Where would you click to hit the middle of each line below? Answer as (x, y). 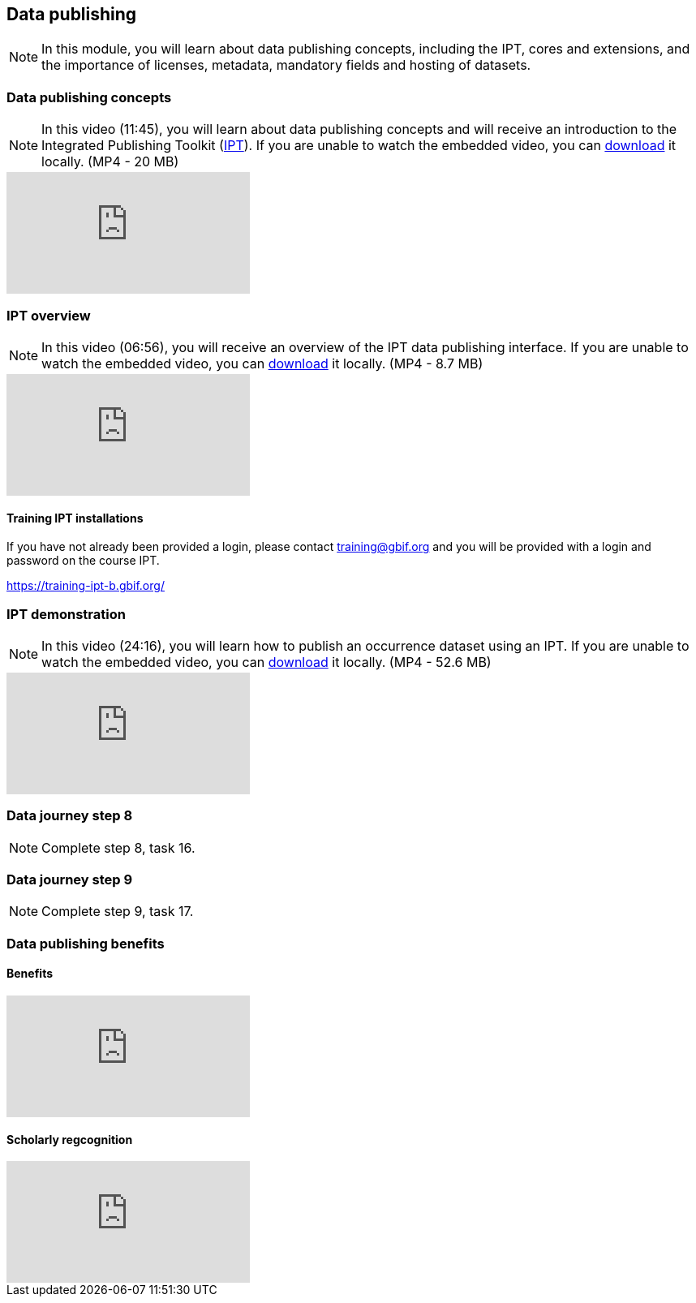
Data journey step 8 (70, 816)
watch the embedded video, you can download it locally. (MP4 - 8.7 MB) (262, 363)
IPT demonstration (66, 614)
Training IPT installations (75, 518)
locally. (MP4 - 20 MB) (110, 162)
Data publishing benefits (86, 943)
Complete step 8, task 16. (118, 847)
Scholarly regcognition (70, 1139)
